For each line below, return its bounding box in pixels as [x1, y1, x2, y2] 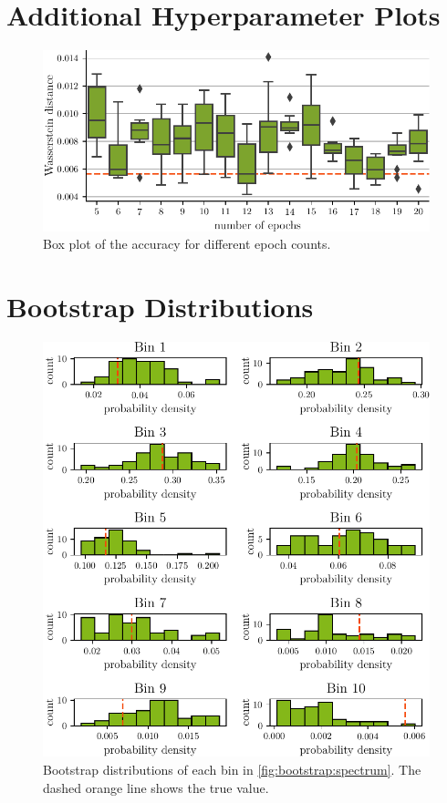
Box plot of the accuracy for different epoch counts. [43, 234, 331, 253]
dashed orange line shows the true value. [43, 777, 269, 797]
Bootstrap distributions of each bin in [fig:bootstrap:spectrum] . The [43, 759, 421, 778]
